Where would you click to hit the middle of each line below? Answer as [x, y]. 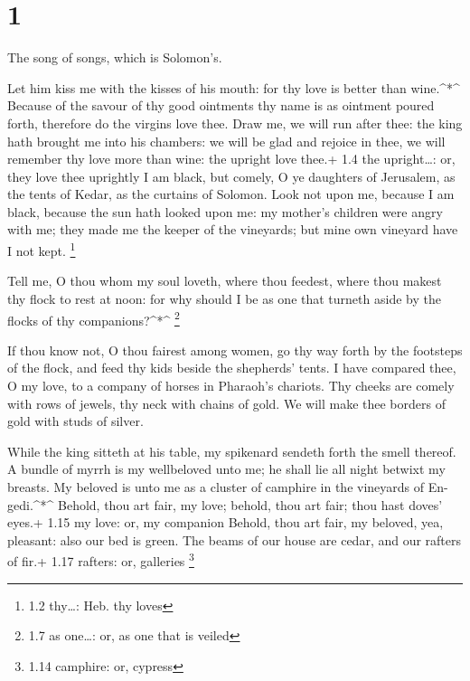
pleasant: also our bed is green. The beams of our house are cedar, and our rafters [235, 539]
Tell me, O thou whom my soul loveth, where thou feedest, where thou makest [225, 281]
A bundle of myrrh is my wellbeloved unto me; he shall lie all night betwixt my [226, 469]
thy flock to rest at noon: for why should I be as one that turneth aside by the [224, 298]
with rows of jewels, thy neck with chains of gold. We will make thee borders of [226, 403]
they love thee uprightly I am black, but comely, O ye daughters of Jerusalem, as [231, 176]
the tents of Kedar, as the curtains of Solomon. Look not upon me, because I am [231, 194]
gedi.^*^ [31, 504]
